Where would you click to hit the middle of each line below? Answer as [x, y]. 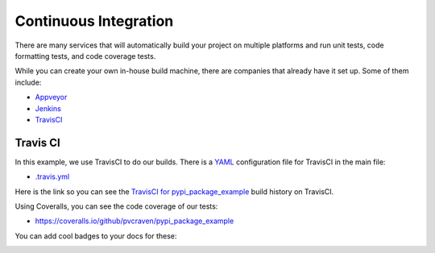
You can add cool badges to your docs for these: [96, 236]
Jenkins [48, 108]
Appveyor [51, 97]
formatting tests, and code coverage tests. [85, 56]
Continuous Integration [94, 21]
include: [28, 82]
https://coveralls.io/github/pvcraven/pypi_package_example [135, 221]
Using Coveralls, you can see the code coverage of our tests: [116, 206]
